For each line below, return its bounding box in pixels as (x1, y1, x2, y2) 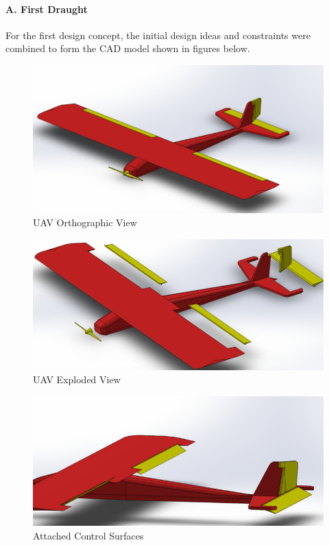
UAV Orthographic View (33, 215, 137, 230)
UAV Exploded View (33, 372, 121, 387)
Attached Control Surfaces (33, 529, 144, 543)
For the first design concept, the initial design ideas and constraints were (5, 27, 310, 42)
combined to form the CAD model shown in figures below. (5, 41, 250, 56)
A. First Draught (5, 1, 88, 16)
